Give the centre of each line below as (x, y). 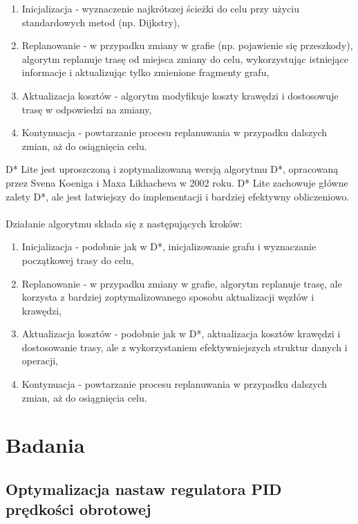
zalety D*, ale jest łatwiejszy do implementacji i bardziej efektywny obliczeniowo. (178, 196)
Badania (45, 445)
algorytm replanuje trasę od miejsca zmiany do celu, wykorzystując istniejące (185, 58)
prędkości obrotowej (78, 509)
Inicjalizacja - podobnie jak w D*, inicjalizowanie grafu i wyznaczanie (169, 246)
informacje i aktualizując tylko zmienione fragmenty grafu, (145, 72)
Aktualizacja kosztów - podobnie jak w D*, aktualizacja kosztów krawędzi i (181, 334)
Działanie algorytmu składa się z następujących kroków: (124, 223)
